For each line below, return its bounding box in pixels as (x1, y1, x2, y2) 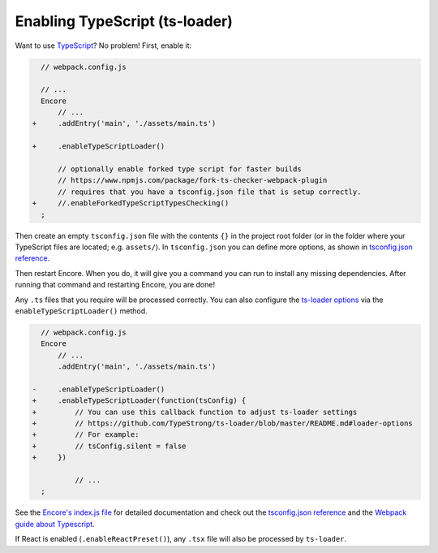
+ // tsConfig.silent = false (32, 441, 187, 451)
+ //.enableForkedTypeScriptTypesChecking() (32, 199, 230, 208)
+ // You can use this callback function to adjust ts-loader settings (32, 407, 358, 417)
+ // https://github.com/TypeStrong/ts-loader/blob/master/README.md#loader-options (32, 419, 413, 428)
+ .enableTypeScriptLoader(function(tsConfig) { (32, 396, 247, 405)
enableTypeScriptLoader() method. (15, 305, 148, 316)
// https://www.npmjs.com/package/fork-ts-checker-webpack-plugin (58, 175, 328, 185)
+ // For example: (32, 430, 140, 439)
